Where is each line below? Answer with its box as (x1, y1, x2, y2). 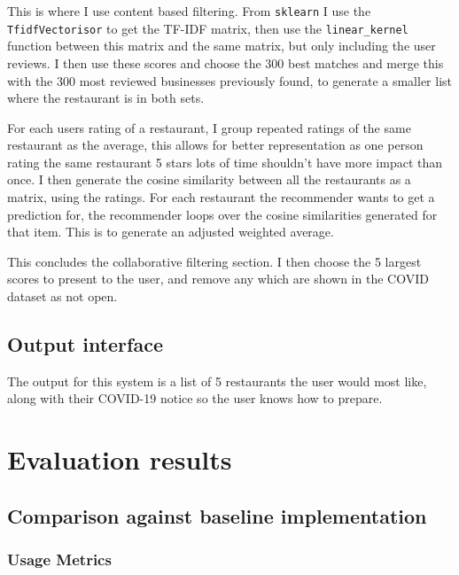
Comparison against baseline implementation (7, 501, 427, 529)
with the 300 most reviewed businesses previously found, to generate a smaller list (7, 71, 453, 89)
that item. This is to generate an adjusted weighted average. (7, 222, 334, 241)
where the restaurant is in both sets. (7, 89, 205, 107)
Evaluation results (7, 441, 232, 478)
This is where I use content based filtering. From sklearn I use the (7, 2, 371, 19)
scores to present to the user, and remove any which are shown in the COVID (7, 269, 429, 288)
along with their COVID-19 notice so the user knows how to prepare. (7, 389, 383, 408)
